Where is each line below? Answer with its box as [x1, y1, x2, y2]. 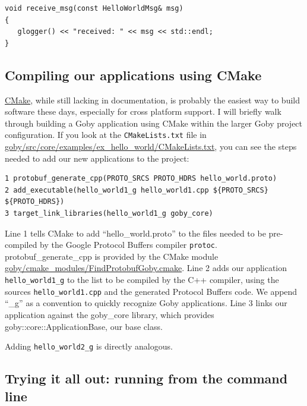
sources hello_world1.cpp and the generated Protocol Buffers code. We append [5, 285, 297, 297]
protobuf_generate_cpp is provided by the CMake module [5, 250, 219, 262]
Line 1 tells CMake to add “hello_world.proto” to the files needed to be [5, 226, 266, 239]
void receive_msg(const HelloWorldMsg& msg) [5, 4, 183, 12]
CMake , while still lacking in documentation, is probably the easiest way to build [5, 93, 300, 106]
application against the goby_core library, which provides [5, 308, 214, 320]
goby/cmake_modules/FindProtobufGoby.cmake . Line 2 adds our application [5, 262, 287, 274]
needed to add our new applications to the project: [5, 152, 189, 164]
